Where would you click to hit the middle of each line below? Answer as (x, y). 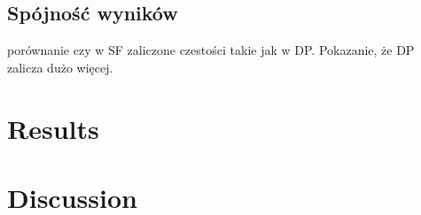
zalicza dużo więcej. (60, 67)
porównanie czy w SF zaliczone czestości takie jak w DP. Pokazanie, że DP (211, 50)
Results (53, 128)
